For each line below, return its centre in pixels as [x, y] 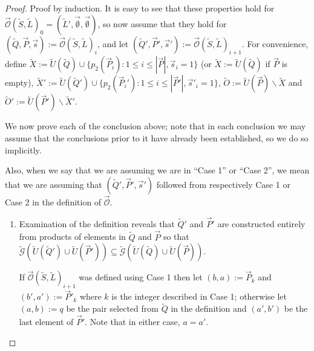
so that [176, 237]
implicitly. [23, 150]
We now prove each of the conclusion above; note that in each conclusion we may [155, 126]
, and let [113, 43]
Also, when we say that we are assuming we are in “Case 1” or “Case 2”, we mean [157, 170]
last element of [46, 322]
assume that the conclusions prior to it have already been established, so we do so [157, 137]
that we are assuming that [54, 184]
